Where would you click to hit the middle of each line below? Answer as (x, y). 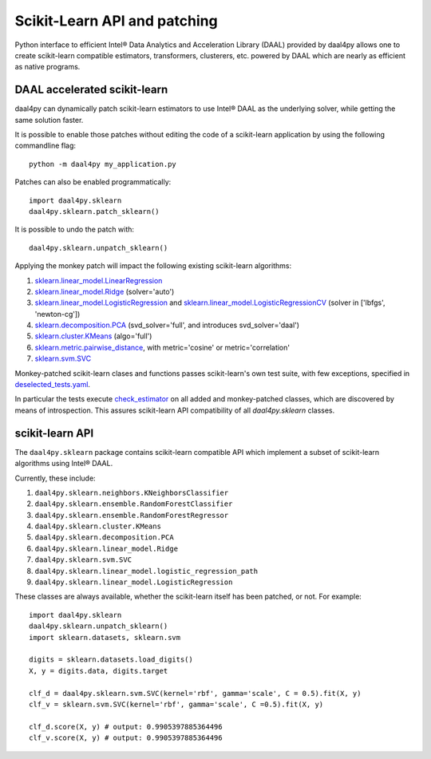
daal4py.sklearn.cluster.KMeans (98, 526)
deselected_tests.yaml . (53, 385)
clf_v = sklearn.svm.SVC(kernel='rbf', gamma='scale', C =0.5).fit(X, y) (176, 704)
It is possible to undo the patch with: (75, 229)
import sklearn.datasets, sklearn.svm (105, 637)
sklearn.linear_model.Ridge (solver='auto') (105, 291)
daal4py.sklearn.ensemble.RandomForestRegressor (132, 515)
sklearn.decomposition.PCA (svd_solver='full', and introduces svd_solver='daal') (167, 325)
